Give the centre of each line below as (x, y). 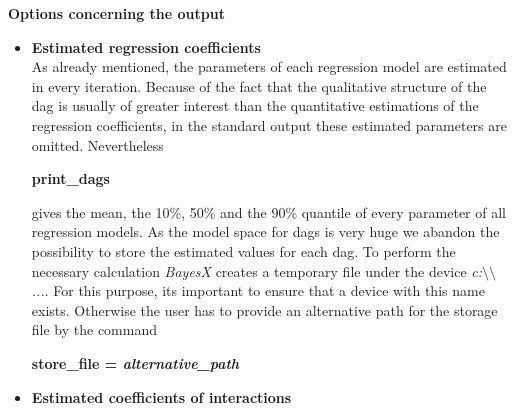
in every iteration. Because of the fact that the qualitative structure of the (259, 85)
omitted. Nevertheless (97, 144)
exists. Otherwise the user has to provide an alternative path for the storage (264, 309)
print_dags (70, 178)
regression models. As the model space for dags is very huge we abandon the (265, 231)
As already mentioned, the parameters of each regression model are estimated (269, 66)
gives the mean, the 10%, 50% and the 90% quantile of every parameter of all (269, 211)
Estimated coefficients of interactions (161, 396)
